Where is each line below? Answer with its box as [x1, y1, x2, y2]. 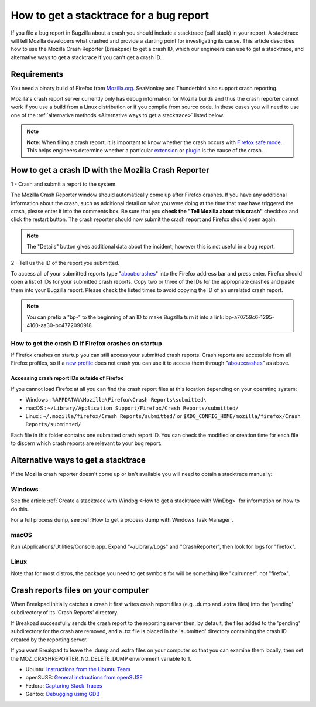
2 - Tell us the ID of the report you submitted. [11, 259, 120, 266]
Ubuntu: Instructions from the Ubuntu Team [25, 665, 131, 672]
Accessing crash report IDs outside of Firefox [11, 375, 124, 382]
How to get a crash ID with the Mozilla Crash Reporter [11, 165, 210, 175]
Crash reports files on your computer [11, 585, 149, 595]
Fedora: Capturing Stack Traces [25, 682, 102, 689]
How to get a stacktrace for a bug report [11, 9, 209, 22]
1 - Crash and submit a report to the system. [11, 181, 117, 188]
